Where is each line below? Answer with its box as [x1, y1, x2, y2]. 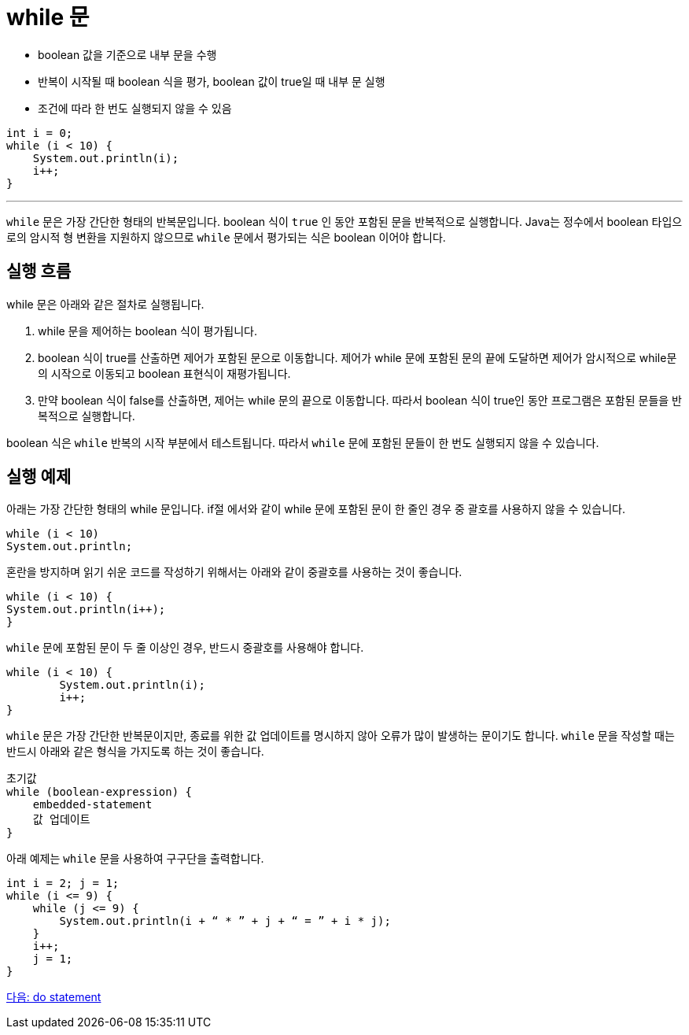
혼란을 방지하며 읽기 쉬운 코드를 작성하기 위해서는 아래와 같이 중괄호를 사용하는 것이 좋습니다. [6, 565, 462, 579]
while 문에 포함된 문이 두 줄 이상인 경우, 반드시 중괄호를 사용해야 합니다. [6, 641, 364, 655]
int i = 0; [6, 126, 73, 139]
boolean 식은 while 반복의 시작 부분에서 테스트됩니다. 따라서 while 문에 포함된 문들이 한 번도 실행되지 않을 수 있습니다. [6, 435, 599, 449]
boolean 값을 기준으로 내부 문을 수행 [38, 47, 217, 61]
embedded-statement [32, 798, 153, 811]
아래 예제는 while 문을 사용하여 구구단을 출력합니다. [6, 852, 264, 866]
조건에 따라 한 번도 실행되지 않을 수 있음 [38, 101, 232, 115]
